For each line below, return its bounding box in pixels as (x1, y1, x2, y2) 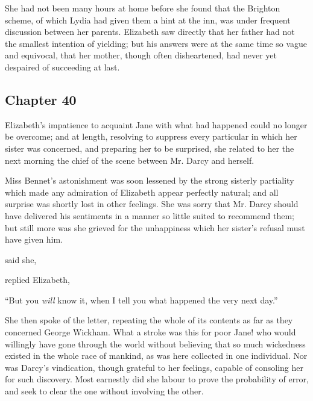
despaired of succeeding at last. (5, 60, 120, 73)
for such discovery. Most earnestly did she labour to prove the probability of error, (5, 373, 309, 385)
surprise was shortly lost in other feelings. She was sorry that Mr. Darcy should (5, 197, 299, 210)
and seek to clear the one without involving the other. (5, 385, 204, 397)
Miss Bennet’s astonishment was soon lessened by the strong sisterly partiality (5, 174, 294, 187)
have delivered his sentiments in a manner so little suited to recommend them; (5, 209, 294, 222)
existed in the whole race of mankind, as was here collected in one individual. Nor (5, 349, 308, 362)
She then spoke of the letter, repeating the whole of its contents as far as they (5, 314, 293, 326)
